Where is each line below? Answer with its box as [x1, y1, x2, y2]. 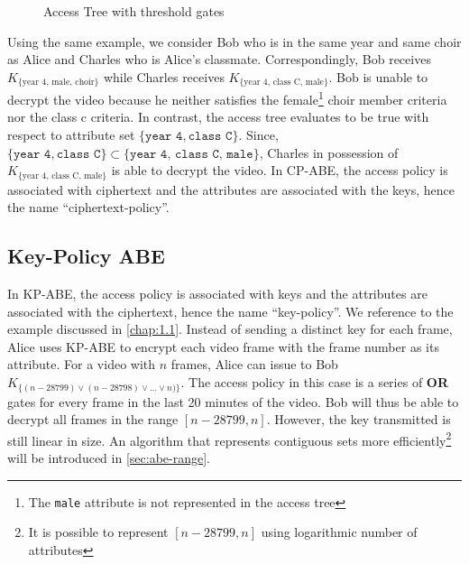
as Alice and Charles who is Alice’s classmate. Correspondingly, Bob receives [7, 50, 431, 69]
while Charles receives [103, 67, 225, 86]
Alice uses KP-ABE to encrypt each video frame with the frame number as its [7, 337, 439, 356]
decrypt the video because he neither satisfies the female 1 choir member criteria [7, 88, 447, 108]
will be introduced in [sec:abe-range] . [7, 448, 210, 467]
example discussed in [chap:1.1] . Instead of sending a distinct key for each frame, [7, 319, 453, 338]
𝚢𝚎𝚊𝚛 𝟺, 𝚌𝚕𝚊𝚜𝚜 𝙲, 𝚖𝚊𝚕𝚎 [130, 147, 253, 161]
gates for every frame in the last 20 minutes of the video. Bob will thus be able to [7, 392, 459, 411]
